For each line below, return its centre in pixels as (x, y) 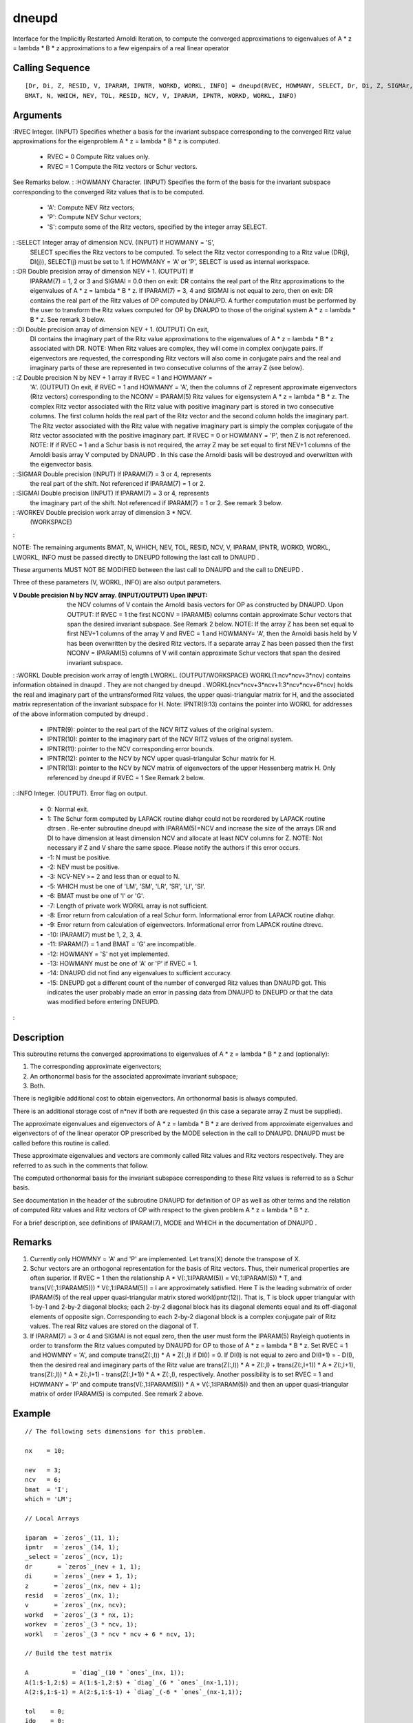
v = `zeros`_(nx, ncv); (76, 1605)
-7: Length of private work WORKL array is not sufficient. (128, 906)
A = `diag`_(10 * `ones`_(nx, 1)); (105, 1673)
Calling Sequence (52, 68)
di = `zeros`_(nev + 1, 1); (81, 1576)
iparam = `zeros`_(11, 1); (72, 1538)
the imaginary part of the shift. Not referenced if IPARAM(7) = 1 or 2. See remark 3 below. (156, 502)
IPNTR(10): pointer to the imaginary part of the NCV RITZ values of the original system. (170, 739)
